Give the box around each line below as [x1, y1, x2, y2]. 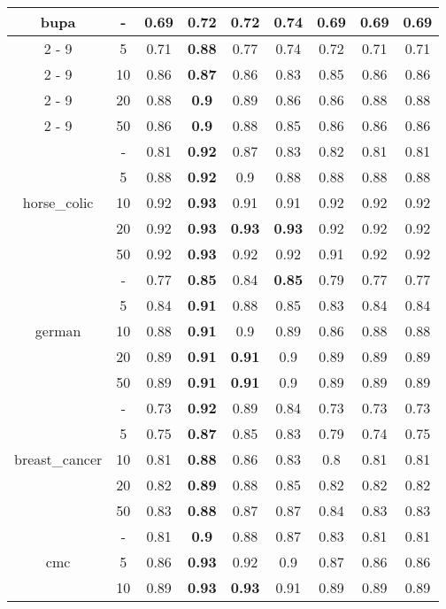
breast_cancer [14, 449, 103, 469]
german [35, 320, 81, 341]
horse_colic [22, 192, 94, 212]
